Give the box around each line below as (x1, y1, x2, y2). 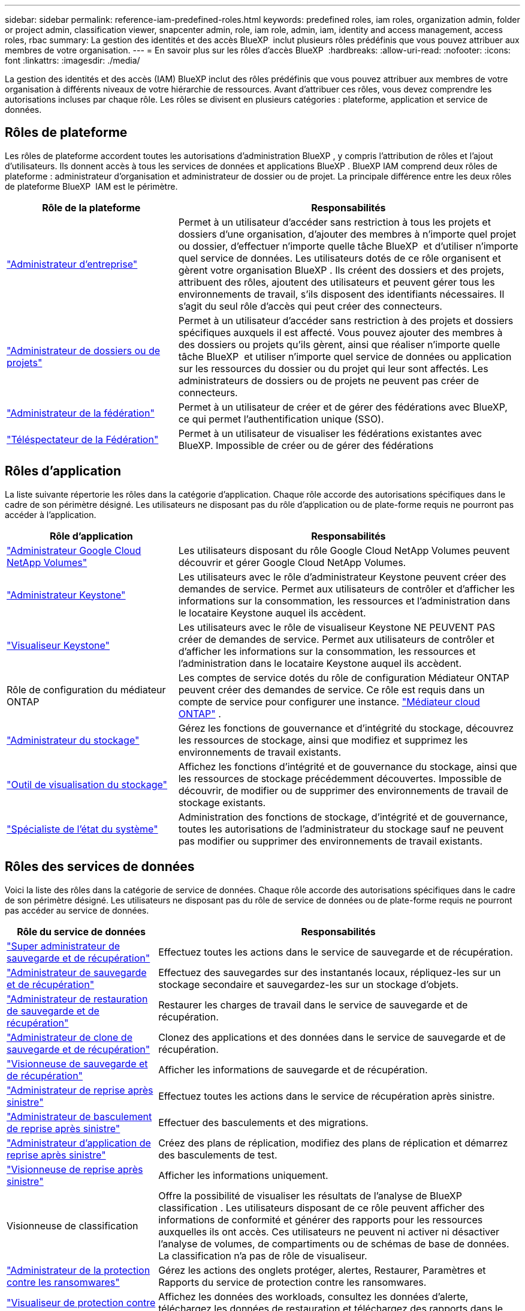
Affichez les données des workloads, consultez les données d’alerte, (158, 1290, 469, 1303)
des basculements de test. (158, 1148, 277, 1161)
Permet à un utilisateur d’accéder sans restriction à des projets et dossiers (178, 314, 514, 327)
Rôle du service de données (17, 925, 146, 938)
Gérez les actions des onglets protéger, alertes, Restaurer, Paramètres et (158, 1264, 486, 1276)
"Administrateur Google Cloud (7, 544, 141, 556)
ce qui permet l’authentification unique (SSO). (178, 412, 384, 425)
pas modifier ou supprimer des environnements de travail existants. (178, 834, 483, 847)
